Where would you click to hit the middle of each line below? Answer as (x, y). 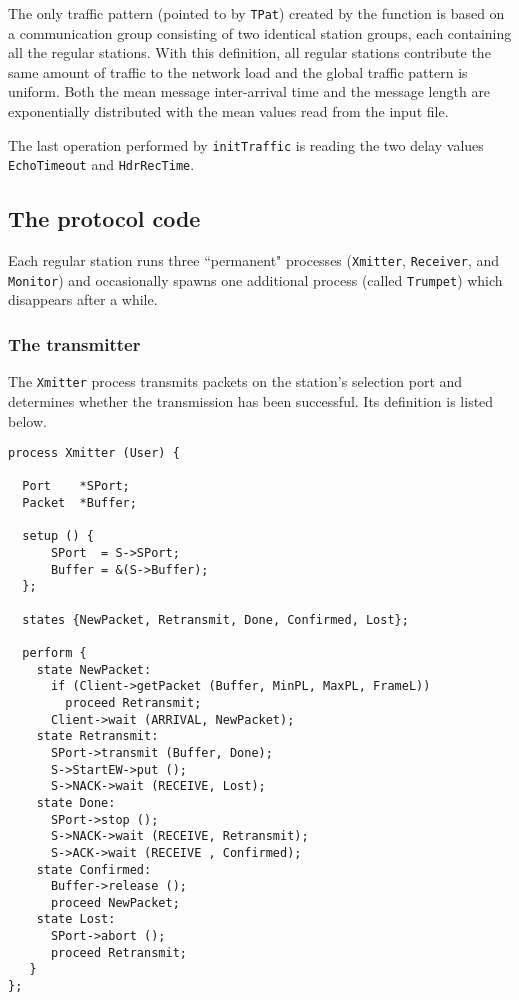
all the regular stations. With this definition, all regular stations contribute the (249, 52)
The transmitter (74, 343)
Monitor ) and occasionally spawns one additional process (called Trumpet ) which (255, 279)
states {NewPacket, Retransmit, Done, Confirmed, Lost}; (215, 619)
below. (27, 420)
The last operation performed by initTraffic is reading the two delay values (246, 144)
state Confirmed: (94, 869)
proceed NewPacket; (115, 902)
